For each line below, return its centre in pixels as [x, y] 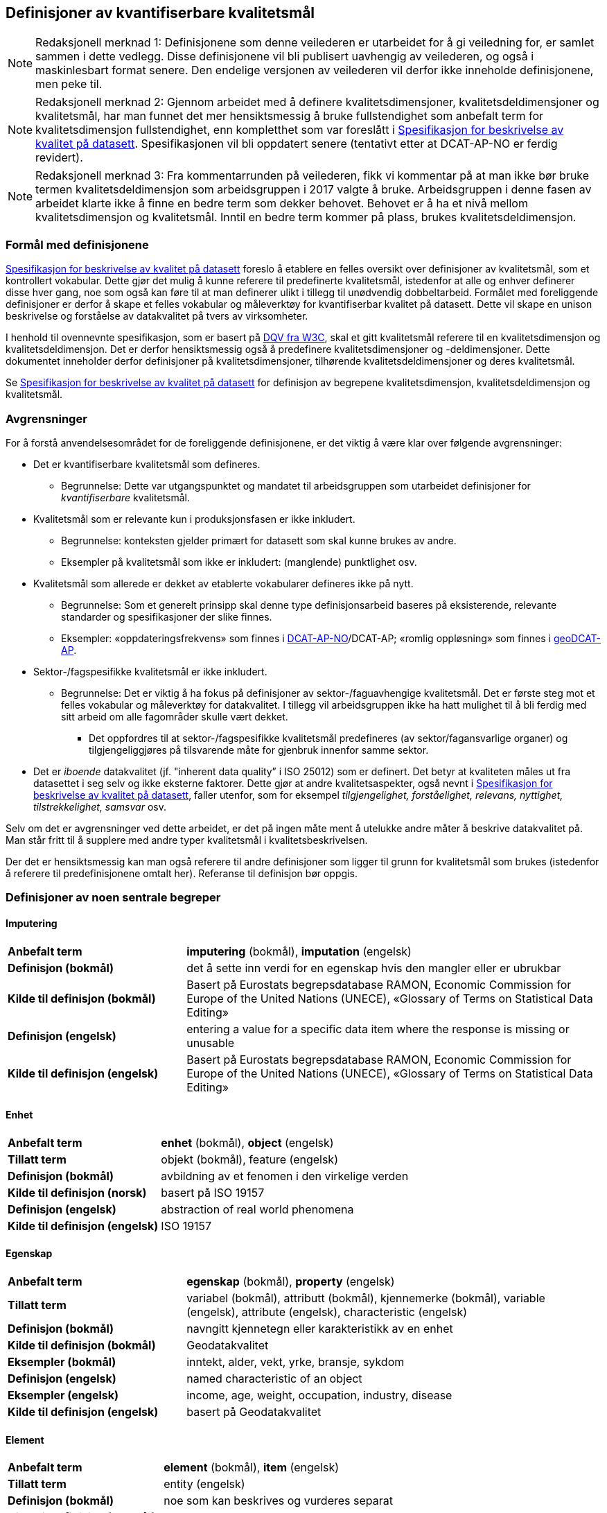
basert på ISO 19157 [213, 1192]
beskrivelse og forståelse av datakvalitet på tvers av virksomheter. [157, 316]
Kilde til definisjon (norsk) [77, 1192]
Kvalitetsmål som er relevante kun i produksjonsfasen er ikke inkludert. [194, 519]
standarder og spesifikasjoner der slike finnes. [167, 616]
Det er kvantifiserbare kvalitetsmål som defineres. [147, 464]
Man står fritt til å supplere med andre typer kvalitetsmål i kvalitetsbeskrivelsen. [187, 840]
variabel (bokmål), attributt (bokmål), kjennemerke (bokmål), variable [366, 1298]
